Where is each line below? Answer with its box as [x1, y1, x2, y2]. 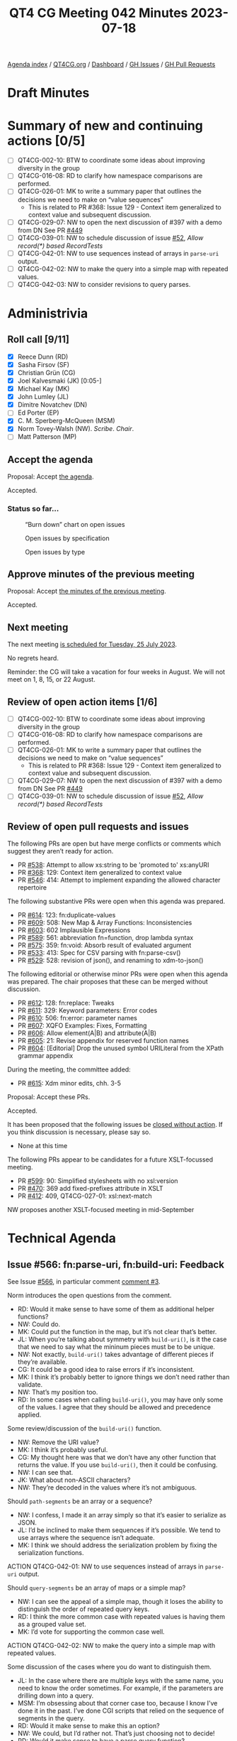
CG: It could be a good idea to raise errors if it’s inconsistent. [17, 1365, 195, 1374]
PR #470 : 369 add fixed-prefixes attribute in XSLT [17, 1184, 164, 1193]
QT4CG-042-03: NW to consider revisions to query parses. [17, 280, 191, 288]
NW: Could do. [17, 1320, 61, 1328]
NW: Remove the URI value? [17, 1438, 100, 1446]
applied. [17, 1411, 42, 1419]
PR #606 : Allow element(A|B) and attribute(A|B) [17, 1029, 157, 1037]
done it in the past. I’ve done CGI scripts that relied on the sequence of [17, 1706, 224, 1715]
